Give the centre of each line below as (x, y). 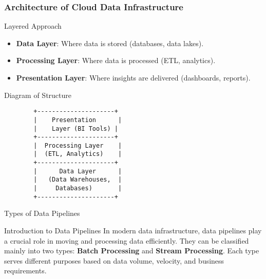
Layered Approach (33, 26)
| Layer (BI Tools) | (76, 128)
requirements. (25, 271)
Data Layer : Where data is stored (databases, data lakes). (110, 43)
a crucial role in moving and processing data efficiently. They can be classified (127, 240)
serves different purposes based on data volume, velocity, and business (114, 260)
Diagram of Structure (38, 95)
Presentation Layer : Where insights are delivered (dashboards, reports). (133, 77)
